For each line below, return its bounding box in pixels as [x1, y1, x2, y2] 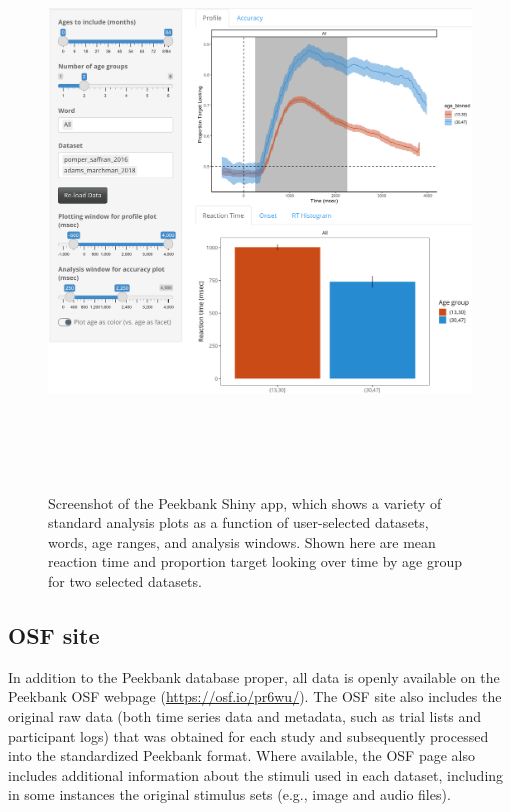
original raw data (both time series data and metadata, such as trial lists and [8, 705, 482, 726]
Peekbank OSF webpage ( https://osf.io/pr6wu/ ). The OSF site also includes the [8, 686, 502, 707]
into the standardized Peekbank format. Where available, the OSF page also [8, 745, 475, 766]
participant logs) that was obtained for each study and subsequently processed [8, 725, 489, 746]
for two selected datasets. [48, 570, 202, 591]
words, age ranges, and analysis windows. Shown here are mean [48, 531, 436, 552]
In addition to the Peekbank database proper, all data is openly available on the [8, 666, 500, 687]
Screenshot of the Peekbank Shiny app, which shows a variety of [48, 492, 442, 513]
